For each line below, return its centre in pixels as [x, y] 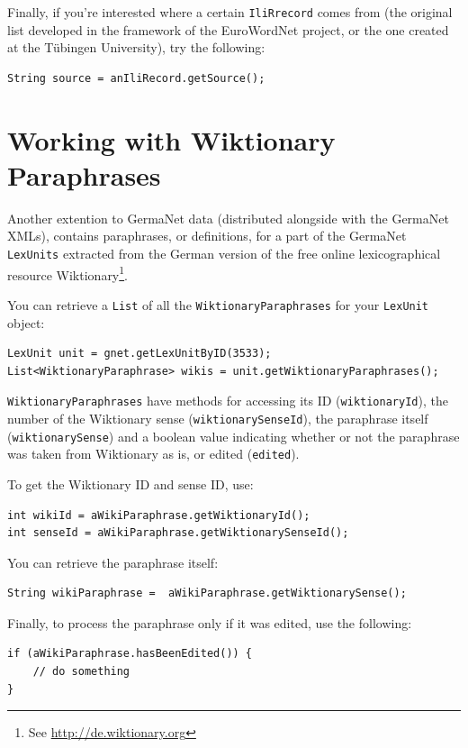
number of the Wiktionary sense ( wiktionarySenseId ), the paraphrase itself [218, 418]
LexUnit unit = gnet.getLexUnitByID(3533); [139, 354]
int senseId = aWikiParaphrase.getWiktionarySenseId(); [178, 533]
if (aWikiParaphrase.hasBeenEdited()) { [130, 654]
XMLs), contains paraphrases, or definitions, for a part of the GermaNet [207, 236]
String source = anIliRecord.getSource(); [136, 78]
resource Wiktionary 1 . [68, 273]
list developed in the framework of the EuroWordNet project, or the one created [228, 29]
